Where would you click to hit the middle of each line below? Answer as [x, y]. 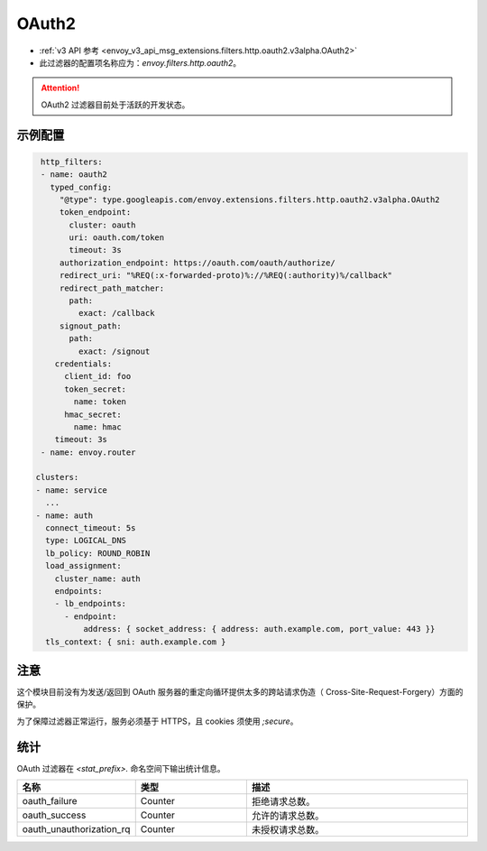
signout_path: [90, 326]
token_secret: [95, 389]
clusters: [57, 477]
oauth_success [54, 815]
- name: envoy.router [88, 452]
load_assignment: [83, 566]
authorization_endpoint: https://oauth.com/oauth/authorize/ [197, 263]
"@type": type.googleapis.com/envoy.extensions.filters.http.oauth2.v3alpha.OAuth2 [250, 199]
